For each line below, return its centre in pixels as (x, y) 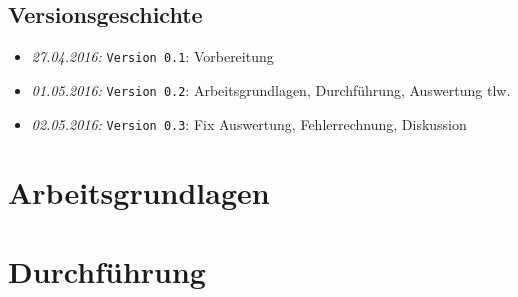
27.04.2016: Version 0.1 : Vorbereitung (152, 56)
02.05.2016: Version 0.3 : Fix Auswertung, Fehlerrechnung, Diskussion (249, 123)
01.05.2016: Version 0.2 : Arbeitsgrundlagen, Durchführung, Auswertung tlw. (271, 89)
